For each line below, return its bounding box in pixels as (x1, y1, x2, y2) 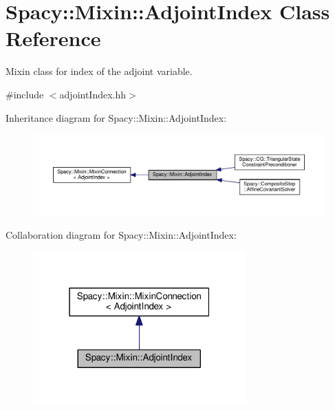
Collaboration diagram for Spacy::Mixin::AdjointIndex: (6, 227, 237, 241)
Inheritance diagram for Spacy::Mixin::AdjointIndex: (6, 110, 227, 125)
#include (6, 87, 44, 101)
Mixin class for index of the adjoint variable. (6, 64, 193, 78)
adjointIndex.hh (59, 87, 127, 101)
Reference (6, 24, 101, 52)
